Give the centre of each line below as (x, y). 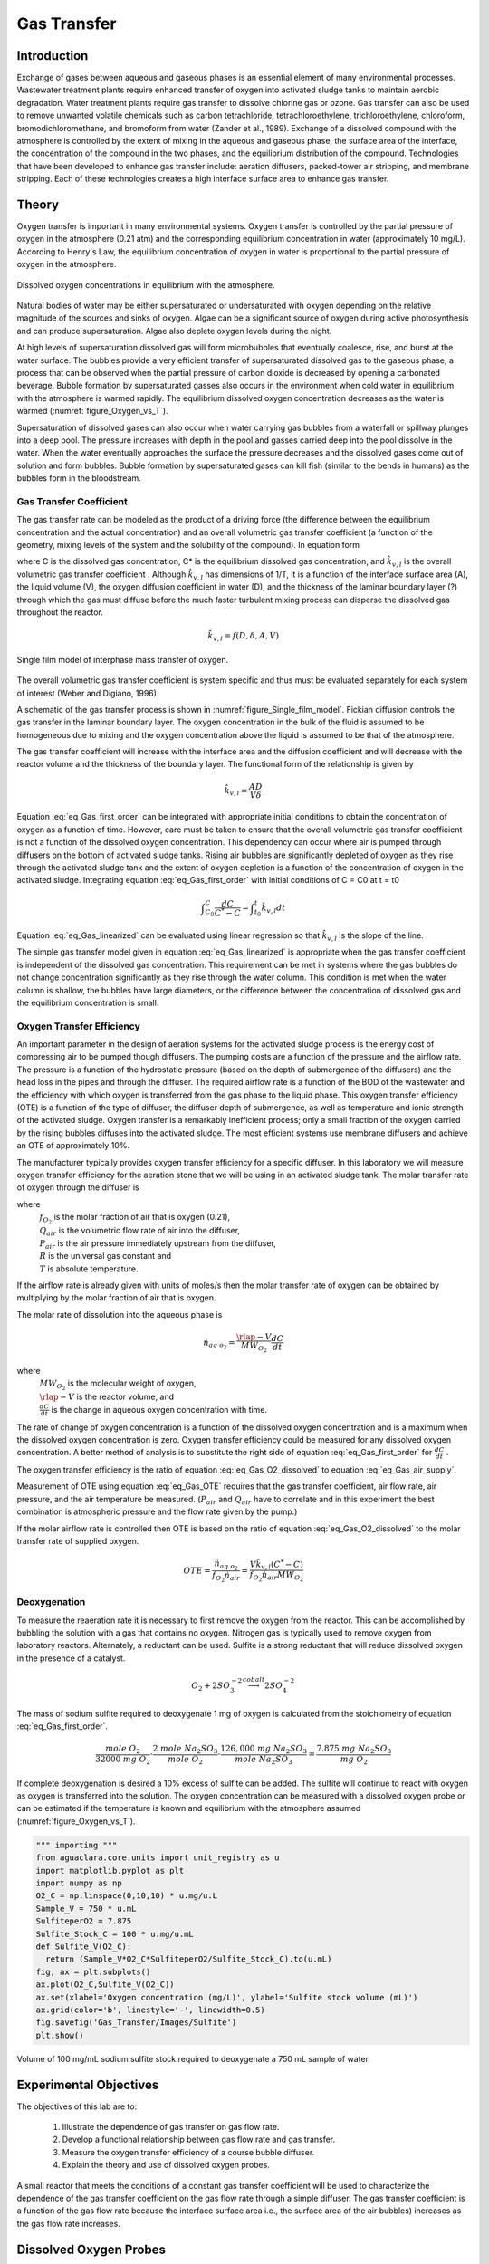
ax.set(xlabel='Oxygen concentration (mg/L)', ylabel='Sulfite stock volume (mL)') (227, 1997)
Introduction (53, 56)
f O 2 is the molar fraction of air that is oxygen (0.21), (135, 1219)
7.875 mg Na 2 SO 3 (354, 1750)
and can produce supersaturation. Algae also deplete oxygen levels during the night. (174, 331)
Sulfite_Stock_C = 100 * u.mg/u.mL (115, 1934)
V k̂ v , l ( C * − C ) (276, 1564)
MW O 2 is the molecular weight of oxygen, (118, 1385)
